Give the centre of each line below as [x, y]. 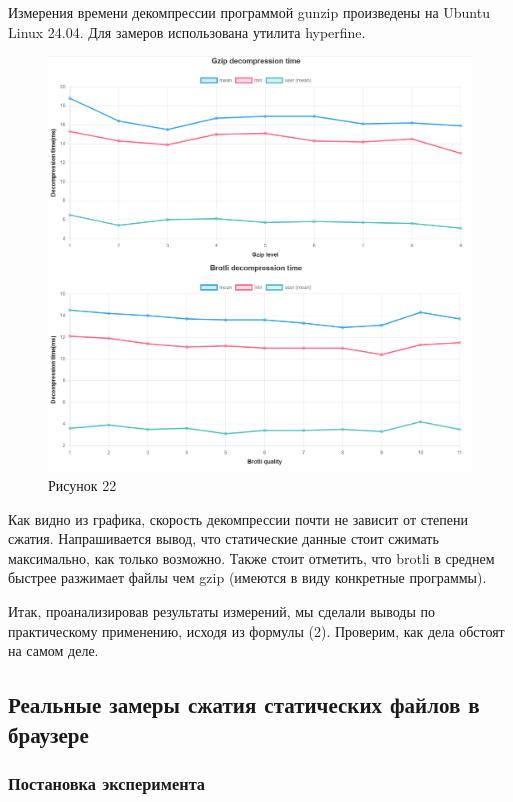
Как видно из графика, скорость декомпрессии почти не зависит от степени [238, 518]
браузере [48, 733]
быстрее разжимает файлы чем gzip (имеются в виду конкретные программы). [247, 577]
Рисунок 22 [82, 485]
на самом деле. [53, 650]
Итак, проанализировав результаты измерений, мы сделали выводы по [221, 611]
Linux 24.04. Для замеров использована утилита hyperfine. [187, 31]
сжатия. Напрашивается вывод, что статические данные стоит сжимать [223, 538]
